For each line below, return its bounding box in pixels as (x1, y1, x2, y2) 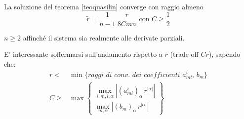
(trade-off (170, 49, 199, 59)
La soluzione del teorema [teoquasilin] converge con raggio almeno (4, 1, 203, 11)
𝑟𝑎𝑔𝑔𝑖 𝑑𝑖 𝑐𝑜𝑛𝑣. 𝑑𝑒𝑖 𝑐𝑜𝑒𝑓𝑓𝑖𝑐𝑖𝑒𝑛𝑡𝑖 (87, 71, 180, 79)
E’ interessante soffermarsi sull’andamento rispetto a (4, 49, 163, 59)
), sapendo (208, 49, 241, 59)
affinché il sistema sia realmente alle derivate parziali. (23, 32, 185, 42)
